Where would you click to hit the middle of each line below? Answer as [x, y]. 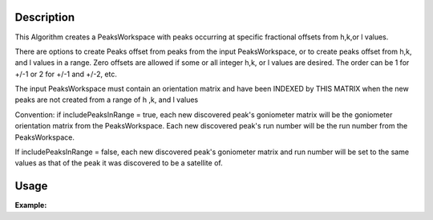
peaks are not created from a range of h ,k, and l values [107, 100]
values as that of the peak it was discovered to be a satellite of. [119, 163]
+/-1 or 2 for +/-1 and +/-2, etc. [66, 74]
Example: [31, 206]
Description [45, 17]
